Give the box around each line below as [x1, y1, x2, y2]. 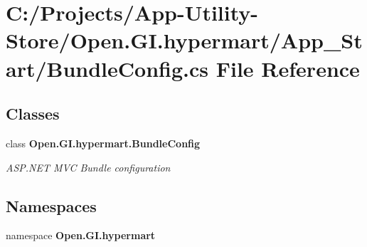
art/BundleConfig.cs [6, 53, 209, 83]
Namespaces [6, 194, 97, 216]
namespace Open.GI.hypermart [6, 228, 156, 243]
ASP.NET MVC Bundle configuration [6, 159, 171, 174]
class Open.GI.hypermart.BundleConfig [6, 135, 201, 150]
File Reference [216, 53, 360, 83]
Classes [6, 103, 60, 125]
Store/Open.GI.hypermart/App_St [6, 26, 363, 55]
